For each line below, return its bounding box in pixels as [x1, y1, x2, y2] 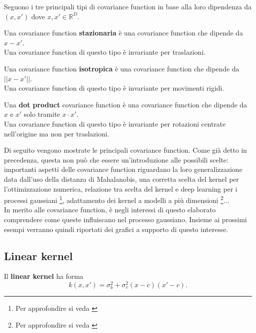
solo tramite [24, 109, 60, 119]
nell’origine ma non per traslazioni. [4, 128, 109, 138]
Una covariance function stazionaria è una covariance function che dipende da [4, 28, 243, 38]
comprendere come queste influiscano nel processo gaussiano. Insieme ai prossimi [4, 214, 247, 224]
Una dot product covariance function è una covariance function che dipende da [4, 99, 247, 109]
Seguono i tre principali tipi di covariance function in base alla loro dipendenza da [4, 1, 252, 11]
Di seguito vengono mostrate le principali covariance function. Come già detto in [4, 145, 247, 155]
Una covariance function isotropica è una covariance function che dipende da [4, 63, 239, 73]
